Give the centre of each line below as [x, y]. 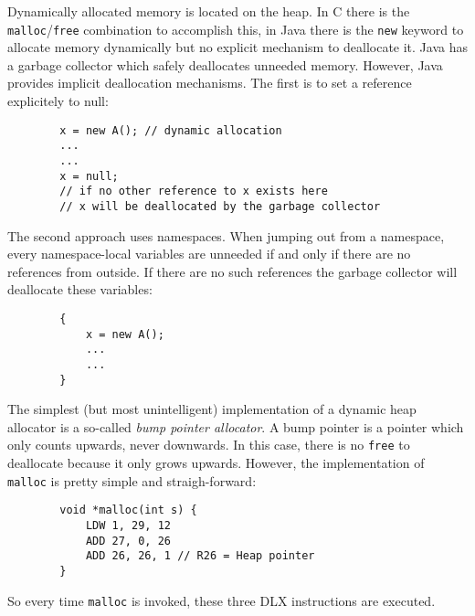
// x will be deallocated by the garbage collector [220, 206]
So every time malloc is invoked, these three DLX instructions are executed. [222, 600]
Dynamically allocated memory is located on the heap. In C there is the [209, 11]
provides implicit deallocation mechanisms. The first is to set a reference [210, 83]
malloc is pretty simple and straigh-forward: [132, 480]
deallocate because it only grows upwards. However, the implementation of [216, 463]
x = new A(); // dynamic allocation [171, 130]
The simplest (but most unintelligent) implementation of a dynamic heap [212, 409]
